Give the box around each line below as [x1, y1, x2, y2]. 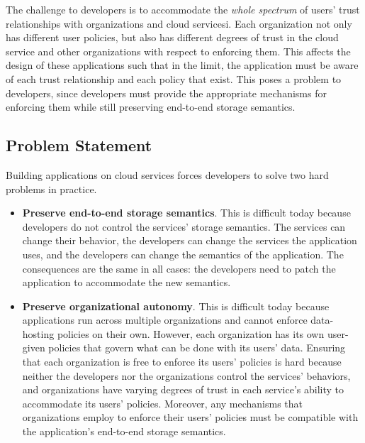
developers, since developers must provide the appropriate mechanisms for [6, 85, 327, 100]
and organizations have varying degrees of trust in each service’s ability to [22, 382, 344, 397]
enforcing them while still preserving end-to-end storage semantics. [6, 99, 296, 114]
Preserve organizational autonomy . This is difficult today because [22, 298, 330, 313]
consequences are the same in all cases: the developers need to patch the [22, 261, 336, 275]
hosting [22, 326, 55, 341]
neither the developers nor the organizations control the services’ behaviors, [22, 368, 351, 383]
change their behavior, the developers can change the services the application [22, 233, 357, 248]
